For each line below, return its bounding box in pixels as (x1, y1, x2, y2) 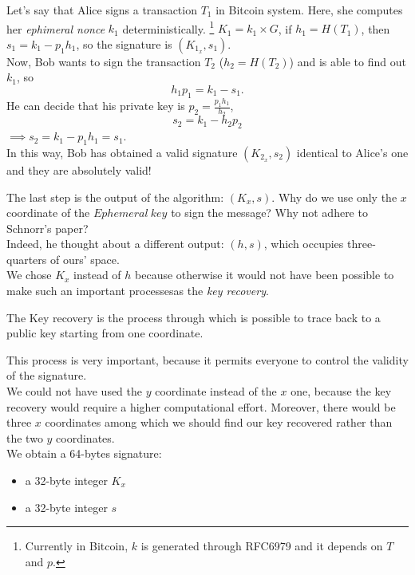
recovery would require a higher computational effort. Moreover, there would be (6, 398, 396, 415)
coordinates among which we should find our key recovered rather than (45, 414, 393, 431)
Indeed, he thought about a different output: (6, 235, 224, 252)
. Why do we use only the (271, 188, 397, 205)
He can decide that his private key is (6, 97, 185, 114)
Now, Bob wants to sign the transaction (6, 53, 201, 69)
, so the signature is (76, 35, 172, 52)
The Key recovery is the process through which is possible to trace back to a (6, 309, 381, 325)
